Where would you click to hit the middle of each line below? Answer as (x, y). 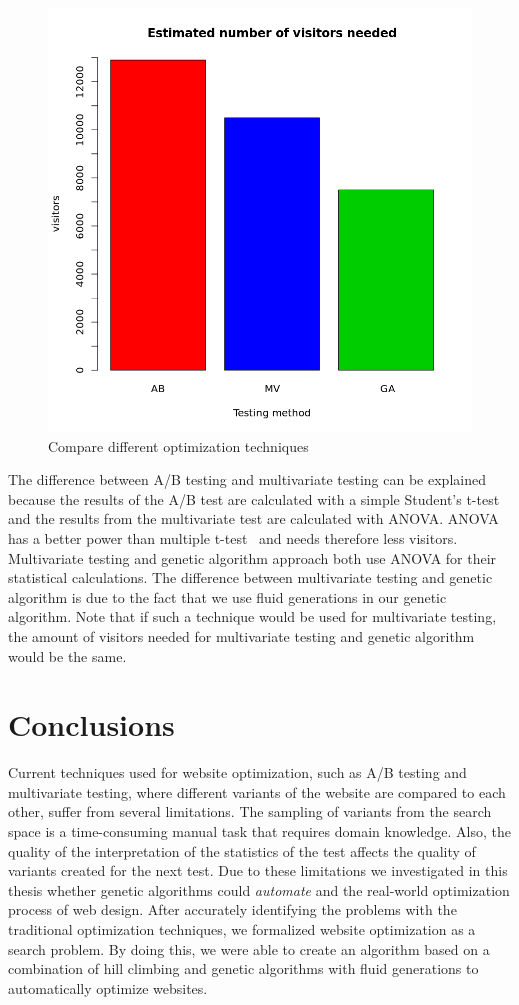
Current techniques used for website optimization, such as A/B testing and (237, 772)
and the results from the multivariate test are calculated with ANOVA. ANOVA (253, 518)
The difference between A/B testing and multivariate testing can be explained (247, 479)
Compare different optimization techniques (178, 445)
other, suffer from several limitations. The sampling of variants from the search (250, 811)
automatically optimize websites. (108, 987)
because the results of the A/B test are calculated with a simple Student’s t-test (254, 498)
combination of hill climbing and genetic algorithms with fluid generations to (243, 968)
